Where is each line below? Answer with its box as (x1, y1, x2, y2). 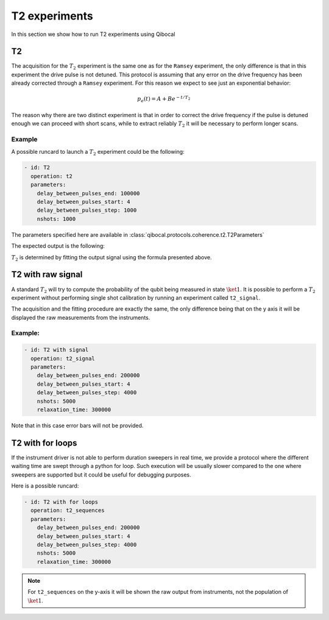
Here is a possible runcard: (11, 482, 79, 489)
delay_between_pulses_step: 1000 (37, 207, 137, 214)
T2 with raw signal (11, 269, 83, 280)
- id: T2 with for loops (24, 499, 99, 505)
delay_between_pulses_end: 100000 (37, 190, 140, 196)
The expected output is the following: (11, 242, 105, 250)
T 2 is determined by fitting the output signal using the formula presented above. (11, 253, 213, 262)
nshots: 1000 (37, 215, 76, 222)
